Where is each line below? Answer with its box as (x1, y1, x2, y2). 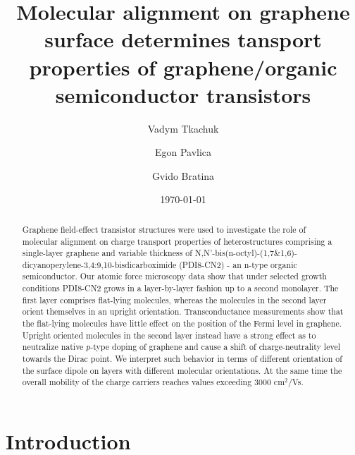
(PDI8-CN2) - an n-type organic (179, 258, 297, 270)
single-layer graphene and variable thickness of (22, 247, 192, 259)
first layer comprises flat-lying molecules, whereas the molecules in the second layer (22, 293, 327, 305)
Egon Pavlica (154, 145, 212, 159)
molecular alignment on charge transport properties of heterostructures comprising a (22, 235, 332, 247)
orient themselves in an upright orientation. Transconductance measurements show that (22, 305, 344, 317)
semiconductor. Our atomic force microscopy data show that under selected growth (22, 270, 327, 282)
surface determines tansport (44, 25, 322, 54)
